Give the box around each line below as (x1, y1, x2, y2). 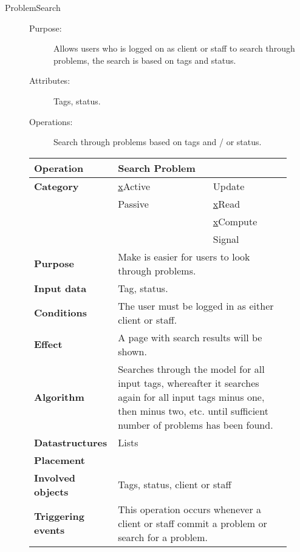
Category (34, 179, 79, 193)
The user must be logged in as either (118, 298, 274, 313)
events (34, 523, 65, 537)
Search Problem (118, 160, 196, 175)
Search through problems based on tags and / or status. (53, 135, 262, 148)
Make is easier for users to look (118, 249, 250, 264)
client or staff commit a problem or (118, 516, 267, 530)
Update (213, 179, 245, 193)
